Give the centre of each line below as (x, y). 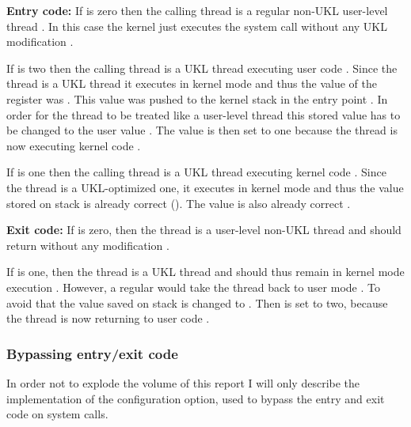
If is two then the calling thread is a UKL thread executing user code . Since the (202, 68)
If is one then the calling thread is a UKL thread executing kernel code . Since (196, 172)
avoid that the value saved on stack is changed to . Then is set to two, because (197, 302)
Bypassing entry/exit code (92, 353)
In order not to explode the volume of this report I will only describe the (183, 382)
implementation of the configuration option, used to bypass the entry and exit (196, 398)
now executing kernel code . (74, 145)
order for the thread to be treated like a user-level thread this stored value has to (204, 114)
